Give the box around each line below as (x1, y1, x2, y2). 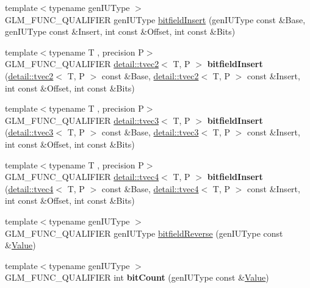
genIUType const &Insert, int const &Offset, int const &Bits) (5, 25, 236, 38)
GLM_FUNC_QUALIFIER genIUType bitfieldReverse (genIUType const (5, 226, 283, 239)
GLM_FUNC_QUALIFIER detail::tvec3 (5, 113, 159, 126)
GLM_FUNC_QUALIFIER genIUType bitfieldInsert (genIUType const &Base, (5, 13, 306, 26)
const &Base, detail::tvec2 (101, 69, 199, 82)
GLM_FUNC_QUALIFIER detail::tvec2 (5, 57, 159, 70)
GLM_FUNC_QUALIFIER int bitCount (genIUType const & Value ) (5, 271, 269, 284)
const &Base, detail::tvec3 (101, 126, 199, 139)
